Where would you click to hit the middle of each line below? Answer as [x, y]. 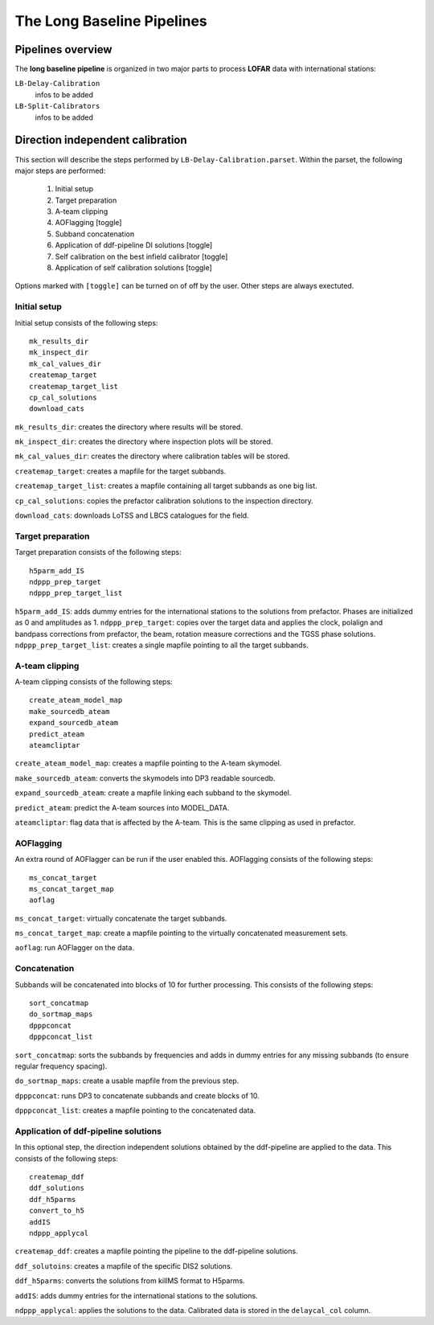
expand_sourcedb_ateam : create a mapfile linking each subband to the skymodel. [153, 793]
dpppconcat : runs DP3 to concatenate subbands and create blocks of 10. [137, 1095]
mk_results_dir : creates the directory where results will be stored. [129, 427]
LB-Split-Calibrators [57, 106]
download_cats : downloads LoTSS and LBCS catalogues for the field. [132, 515]
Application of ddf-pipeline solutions [88, 1131]
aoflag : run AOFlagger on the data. [74, 948]
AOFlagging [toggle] [88, 223]
